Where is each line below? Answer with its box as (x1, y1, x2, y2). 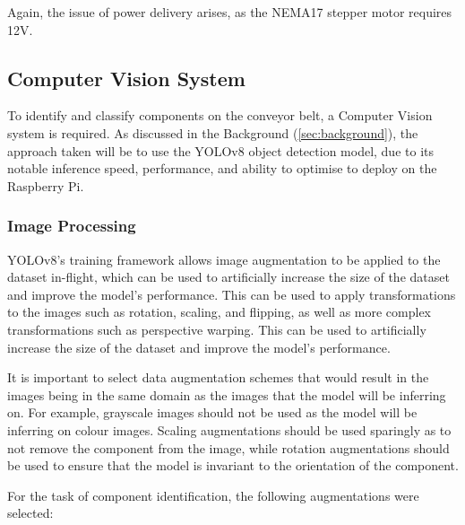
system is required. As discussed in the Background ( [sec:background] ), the (7, 123, 418, 142)
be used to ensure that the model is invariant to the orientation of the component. (7, 456, 459, 475)
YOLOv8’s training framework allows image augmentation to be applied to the (7, 249, 441, 268)
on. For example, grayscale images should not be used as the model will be (7, 403, 418, 422)
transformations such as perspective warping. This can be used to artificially (7, 319, 426, 338)
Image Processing (7, 214, 136, 237)
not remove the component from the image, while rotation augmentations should (7, 438, 450, 457)
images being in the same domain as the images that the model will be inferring (7, 385, 446, 404)
